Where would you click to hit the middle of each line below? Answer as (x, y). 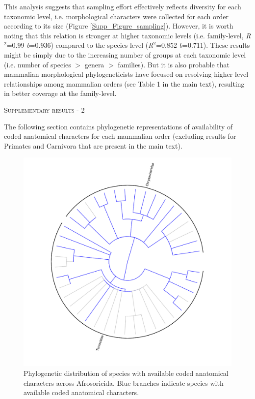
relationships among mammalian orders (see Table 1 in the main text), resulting (124, 83)
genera (94, 64)
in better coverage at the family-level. (60, 93)
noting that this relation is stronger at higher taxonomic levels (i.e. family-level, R (127, 35)
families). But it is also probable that (174, 64)
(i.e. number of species (38, 64)
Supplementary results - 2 (44, 109)
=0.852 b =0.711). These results (203, 45)
